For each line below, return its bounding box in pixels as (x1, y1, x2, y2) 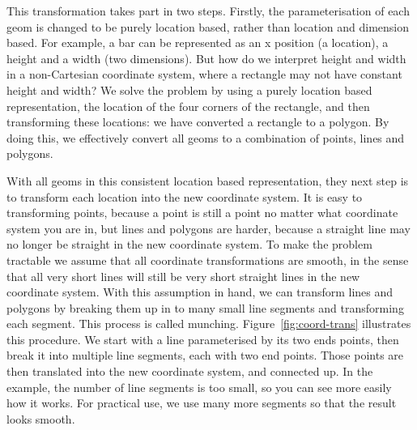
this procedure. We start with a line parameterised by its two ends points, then (6, 330, 399, 347)
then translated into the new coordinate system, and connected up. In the (6, 363, 373, 380)
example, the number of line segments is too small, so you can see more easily (6, 378, 392, 395)
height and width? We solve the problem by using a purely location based (6, 81, 372, 98)
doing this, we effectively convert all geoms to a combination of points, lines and (6, 129, 405, 146)
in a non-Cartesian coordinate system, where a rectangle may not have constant (6, 66, 402, 83)
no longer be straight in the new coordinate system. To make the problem (6, 236, 372, 253)
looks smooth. (6, 410, 75, 427)
